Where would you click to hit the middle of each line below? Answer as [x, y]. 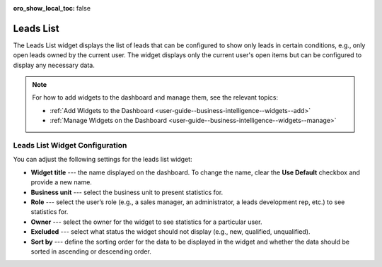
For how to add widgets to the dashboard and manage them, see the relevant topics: [155, 97]
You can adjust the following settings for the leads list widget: [103, 160]
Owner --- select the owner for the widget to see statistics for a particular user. [146, 222]
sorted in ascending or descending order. [91, 251]
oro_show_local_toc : [44, 8]
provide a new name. [61, 182]
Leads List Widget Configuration [70, 146]
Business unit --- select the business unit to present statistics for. [127, 192]
